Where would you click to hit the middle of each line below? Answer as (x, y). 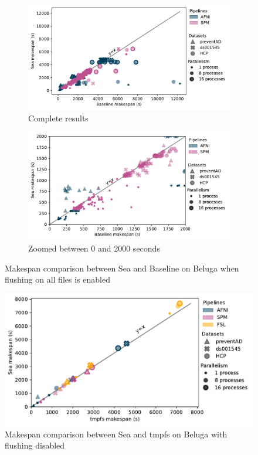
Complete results (58, 118)
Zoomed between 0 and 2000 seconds (94, 248)
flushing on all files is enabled (57, 279)
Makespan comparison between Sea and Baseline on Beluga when (122, 268)
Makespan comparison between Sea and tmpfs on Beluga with (116, 434)
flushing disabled (35, 445)
